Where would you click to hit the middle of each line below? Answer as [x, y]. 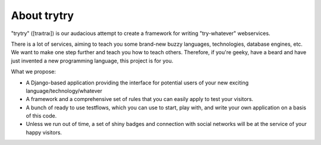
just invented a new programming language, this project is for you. [92, 61]
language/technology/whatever [64, 91]
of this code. [41, 116]
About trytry [43, 15]
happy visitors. [44, 132]
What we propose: [34, 72]
